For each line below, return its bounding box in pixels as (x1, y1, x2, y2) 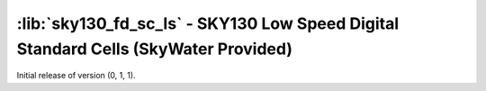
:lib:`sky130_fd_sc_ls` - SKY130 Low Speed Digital (16, 14, 400, 33)
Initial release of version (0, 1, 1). (16, 70, 136, 81)
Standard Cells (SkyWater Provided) (16, 39, 292, 59)
